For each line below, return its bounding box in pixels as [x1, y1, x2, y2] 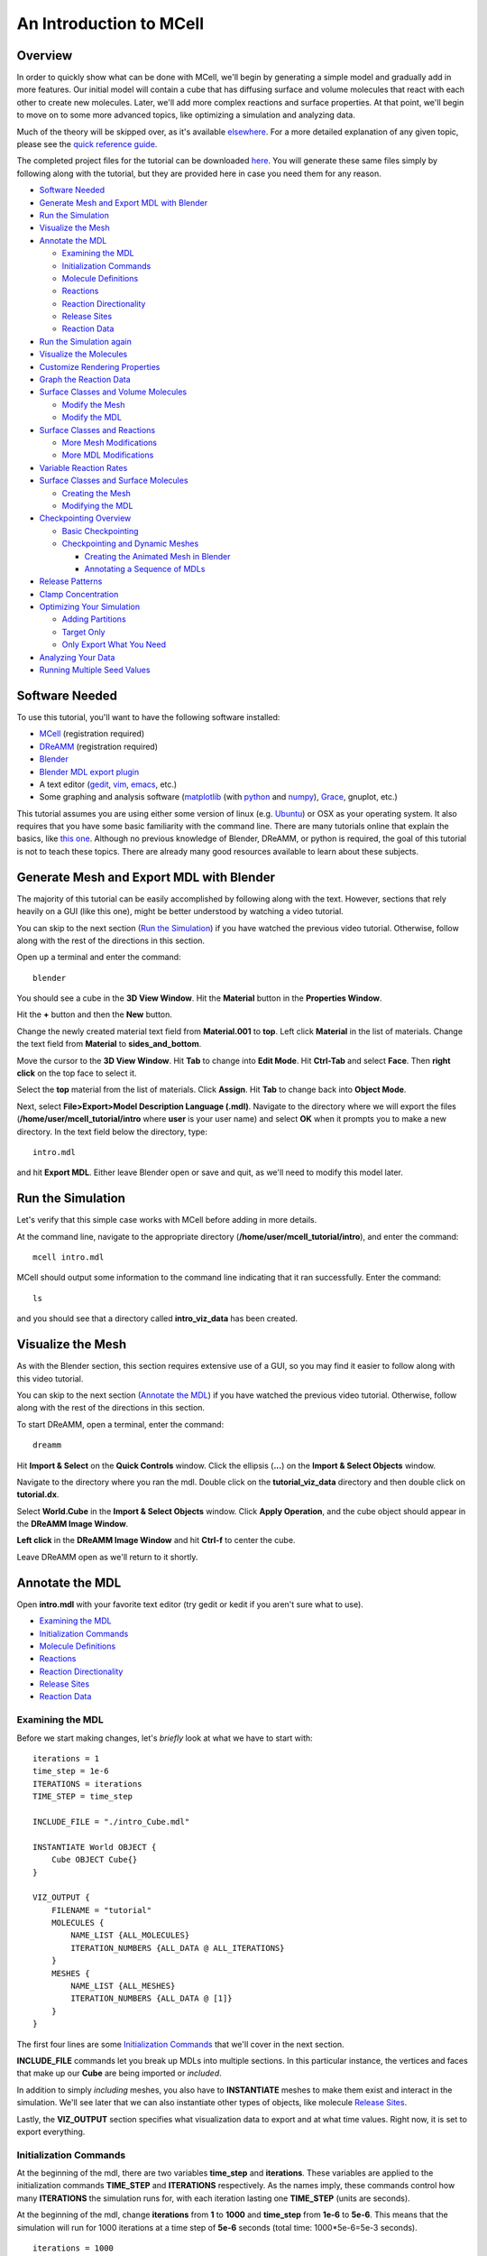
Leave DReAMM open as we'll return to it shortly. [16, 1551, 198, 1562]
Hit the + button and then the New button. [16, 1009, 173, 1020]
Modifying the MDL [61, 500, 133, 511]
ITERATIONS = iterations [32, 1779, 142, 1789]
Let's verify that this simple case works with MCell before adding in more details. [16, 1215, 317, 1225]
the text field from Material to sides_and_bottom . [16, 1039, 202, 1049]
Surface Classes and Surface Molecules [39, 475, 188, 486]
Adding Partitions [61, 614, 126, 624]
